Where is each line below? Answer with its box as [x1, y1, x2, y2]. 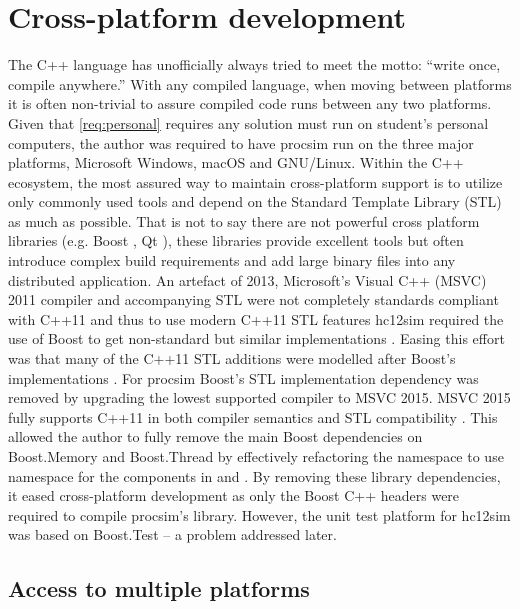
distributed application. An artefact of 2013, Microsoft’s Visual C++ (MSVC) [8, 269, 487, 290]
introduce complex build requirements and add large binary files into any [8, 250, 456, 271]
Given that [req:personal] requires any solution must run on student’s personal [8, 112, 489, 133]
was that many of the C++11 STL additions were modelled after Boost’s [8, 348, 456, 369]
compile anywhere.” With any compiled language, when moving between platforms [8, 73, 512, 94]
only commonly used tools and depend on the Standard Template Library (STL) [8, 191, 502, 212]
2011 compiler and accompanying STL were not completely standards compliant [8, 289, 499, 310]
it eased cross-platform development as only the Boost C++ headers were [8, 485, 460, 506]
